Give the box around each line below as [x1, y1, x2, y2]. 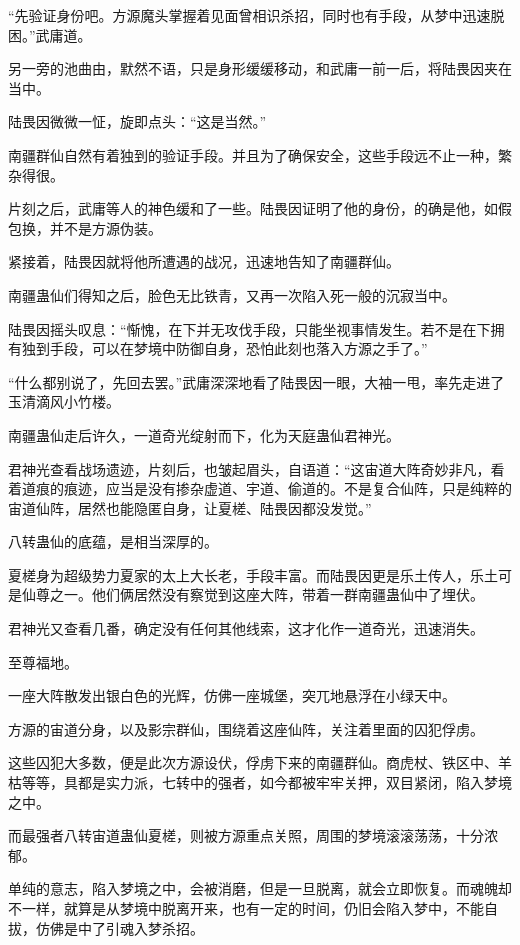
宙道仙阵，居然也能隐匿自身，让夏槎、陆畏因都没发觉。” [8, 497, 372, 518]
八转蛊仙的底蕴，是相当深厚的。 [8, 531, 218, 552]
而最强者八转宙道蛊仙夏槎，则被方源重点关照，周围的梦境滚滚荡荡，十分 [8, 825, 484, 846]
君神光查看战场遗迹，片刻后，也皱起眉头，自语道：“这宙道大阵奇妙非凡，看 [8, 458, 505, 479]
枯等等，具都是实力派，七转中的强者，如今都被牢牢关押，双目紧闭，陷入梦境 [8, 772, 512, 793]
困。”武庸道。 [8, 24, 92, 45]
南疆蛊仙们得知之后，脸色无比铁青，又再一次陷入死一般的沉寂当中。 [8, 284, 456, 305]
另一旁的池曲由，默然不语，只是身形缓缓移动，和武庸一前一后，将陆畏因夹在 [8, 58, 512, 79]
